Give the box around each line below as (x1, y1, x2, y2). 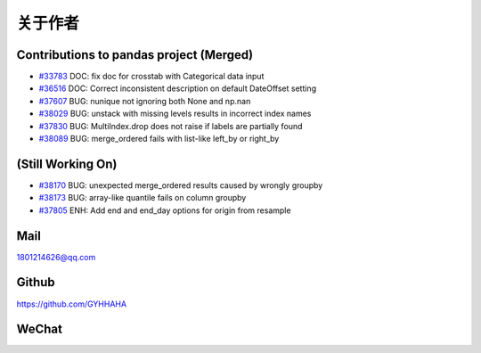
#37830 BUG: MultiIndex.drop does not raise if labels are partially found (38, 120, 303, 131)
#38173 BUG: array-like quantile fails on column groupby (38, 193, 247, 203)
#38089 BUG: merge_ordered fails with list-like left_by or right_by (38, 134, 280, 144)
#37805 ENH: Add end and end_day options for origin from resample (38, 205, 291, 216)
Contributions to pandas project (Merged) (16, 47, 254, 62)
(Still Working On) (16, 156, 118, 171)
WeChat (16, 322, 62, 337)
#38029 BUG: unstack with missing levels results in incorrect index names (38, 108, 312, 119)
